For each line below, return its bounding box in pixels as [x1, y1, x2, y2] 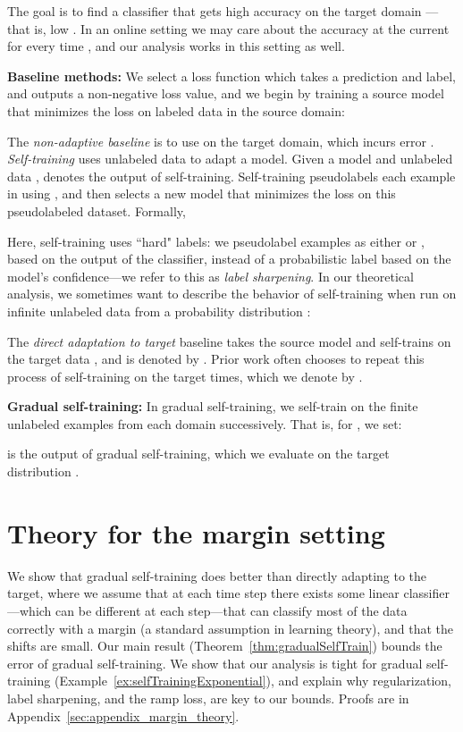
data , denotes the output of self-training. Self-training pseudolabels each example [7, 166, 456, 185]
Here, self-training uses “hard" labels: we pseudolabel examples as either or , [7, 231, 425, 250]
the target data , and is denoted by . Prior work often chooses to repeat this [7, 349, 425, 368]
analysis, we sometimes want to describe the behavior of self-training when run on [7, 284, 457, 303]
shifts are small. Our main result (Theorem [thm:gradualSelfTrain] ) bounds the [7, 636, 442, 655]
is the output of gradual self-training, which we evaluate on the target [7, 444, 390, 463]
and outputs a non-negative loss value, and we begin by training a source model [7, 84, 444, 103]
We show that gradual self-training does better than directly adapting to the [7, 566, 427, 585]
